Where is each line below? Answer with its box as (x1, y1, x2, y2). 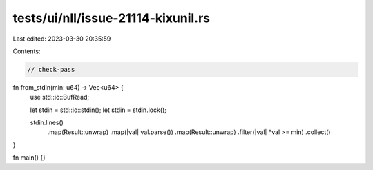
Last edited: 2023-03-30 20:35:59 (12, 35, 111, 43)
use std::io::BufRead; (30, 93, 90, 102)
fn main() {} (12, 153, 46, 162)
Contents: (12, 47, 41, 55)
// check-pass (27, 66, 75, 73)
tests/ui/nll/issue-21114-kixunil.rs (12, 10, 211, 26)
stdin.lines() (30, 118, 64, 127)
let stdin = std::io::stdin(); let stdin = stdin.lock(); (30, 106, 167, 114)
